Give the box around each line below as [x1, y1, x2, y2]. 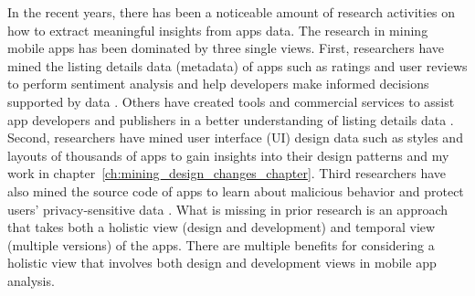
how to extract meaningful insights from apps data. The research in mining [7, 20, 428, 39]
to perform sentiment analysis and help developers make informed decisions [7, 74, 429, 93]
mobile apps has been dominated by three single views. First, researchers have [7, 38, 445, 58]
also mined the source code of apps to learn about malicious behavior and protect [7, 181, 464, 200]
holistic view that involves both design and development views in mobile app [7, 253, 437, 272]
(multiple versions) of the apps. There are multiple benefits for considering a [7, 235, 435, 254]
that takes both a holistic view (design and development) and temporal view [7, 217, 436, 237]
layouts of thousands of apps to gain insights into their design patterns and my [7, 145, 449, 164]
